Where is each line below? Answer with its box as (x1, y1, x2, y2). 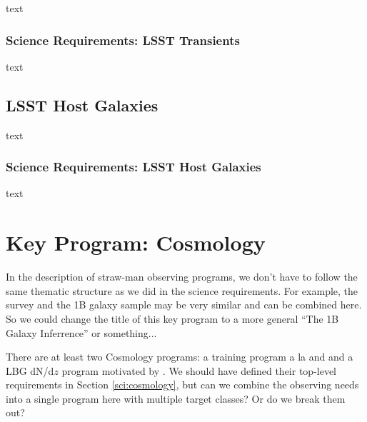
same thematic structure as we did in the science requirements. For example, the (6, 283, 358, 298)
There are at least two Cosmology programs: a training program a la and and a (6, 349, 353, 364)
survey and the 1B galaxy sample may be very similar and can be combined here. (6, 297, 362, 312)
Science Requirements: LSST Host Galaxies (6, 158, 261, 176)
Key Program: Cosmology (6, 228, 266, 257)
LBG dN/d (6, 363, 54, 378)
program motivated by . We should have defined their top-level (61, 363, 337, 378)
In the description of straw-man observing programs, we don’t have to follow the (6, 269, 358, 284)
